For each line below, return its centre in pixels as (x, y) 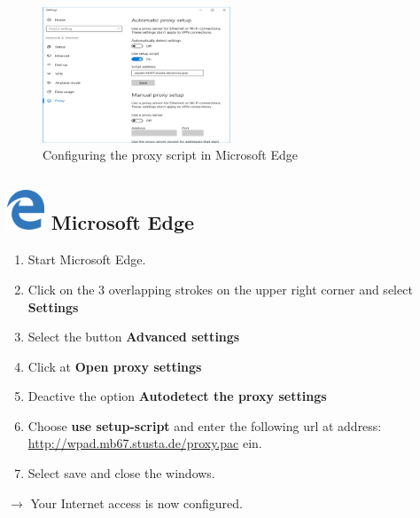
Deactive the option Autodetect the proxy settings (177, 396)
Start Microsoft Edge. (87, 259)
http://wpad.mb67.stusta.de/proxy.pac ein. (145, 443)
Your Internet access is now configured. (136, 502)
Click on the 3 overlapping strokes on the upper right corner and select (220, 289)
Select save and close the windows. (121, 473)
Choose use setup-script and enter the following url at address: (205, 425)
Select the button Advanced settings (134, 337)
